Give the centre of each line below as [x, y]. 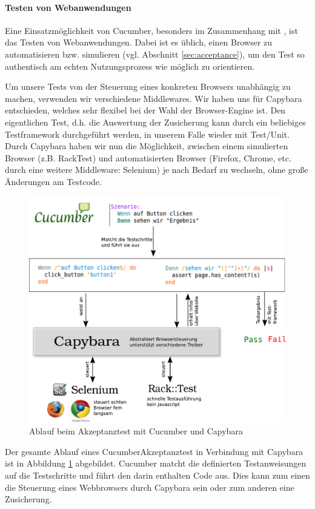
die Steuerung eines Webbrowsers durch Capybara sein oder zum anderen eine [150, 487]
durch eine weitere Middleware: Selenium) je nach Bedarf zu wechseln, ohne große [157, 170]
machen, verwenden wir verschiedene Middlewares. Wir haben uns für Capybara [154, 98]
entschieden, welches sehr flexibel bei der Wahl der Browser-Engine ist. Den [145, 110]
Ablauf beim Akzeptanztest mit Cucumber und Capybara [136, 431]
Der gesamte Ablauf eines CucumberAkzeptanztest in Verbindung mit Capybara [154, 451]
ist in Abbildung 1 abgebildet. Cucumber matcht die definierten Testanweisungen [156, 463]
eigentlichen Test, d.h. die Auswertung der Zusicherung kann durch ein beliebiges [155, 122]
